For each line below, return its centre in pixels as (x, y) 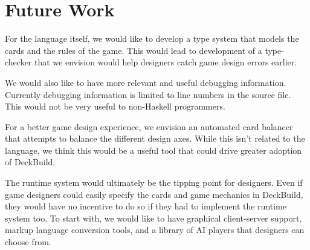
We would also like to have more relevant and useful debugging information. (146, 82)
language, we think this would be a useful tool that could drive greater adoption (153, 150)
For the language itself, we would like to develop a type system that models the (152, 38)
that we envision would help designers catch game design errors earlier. (166, 62)
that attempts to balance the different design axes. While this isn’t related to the (155, 138)
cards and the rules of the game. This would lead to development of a (134, 50)
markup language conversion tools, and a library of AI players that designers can (155, 230)
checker (18, 62)
